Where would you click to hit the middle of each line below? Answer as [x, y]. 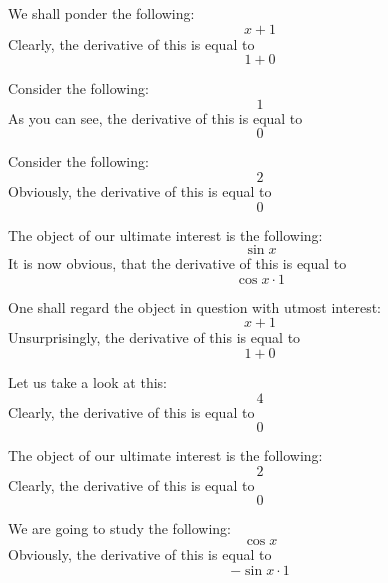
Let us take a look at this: [87, 381]
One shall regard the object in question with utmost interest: [194, 306]
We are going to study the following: [119, 528]
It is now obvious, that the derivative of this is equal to [177, 263]
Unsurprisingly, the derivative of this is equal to [154, 337]
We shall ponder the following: [101, 13]
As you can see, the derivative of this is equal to [155, 117]
